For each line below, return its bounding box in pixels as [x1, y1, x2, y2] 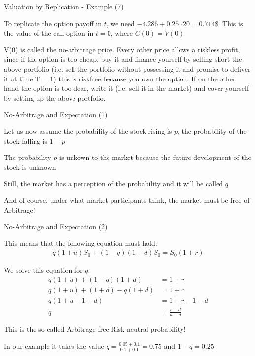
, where [110, 28, 133, 38]
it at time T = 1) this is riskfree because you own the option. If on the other [4, 73, 236, 83]
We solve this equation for [4, 265, 83, 275]
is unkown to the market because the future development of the [59, 152, 251, 162]
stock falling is [4, 135, 48, 146]
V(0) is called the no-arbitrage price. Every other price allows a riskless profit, [4, 44, 240, 54]
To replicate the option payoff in [4, 18, 102, 28]
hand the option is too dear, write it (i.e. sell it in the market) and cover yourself [4, 83, 249, 93]
